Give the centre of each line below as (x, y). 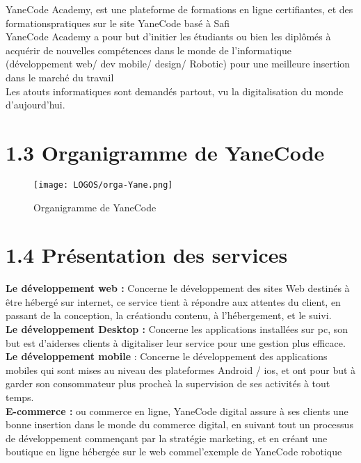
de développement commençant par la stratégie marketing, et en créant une (167, 438)
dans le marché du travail (60, 77)
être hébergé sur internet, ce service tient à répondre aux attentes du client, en (173, 301)
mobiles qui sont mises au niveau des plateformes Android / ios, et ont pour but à (181, 369)
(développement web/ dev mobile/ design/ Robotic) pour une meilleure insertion (178, 64)
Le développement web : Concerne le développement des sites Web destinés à (178, 288)
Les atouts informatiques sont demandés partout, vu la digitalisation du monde (175, 91)
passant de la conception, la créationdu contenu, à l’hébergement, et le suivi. (169, 315)
